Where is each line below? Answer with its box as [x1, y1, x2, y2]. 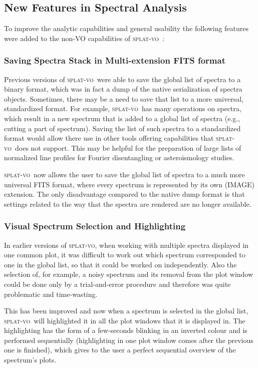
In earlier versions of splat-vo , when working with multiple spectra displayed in [4, 239, 248, 250]
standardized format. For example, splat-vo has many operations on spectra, [4, 103, 241, 114]
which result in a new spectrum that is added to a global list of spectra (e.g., [4, 113, 240, 123]
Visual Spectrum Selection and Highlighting [4, 220, 186, 232]
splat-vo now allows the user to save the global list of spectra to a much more [4, 169, 245, 179]
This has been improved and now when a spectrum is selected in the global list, [4, 305, 248, 316]
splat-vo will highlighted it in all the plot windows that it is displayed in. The [4, 315, 245, 325]
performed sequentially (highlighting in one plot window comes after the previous [4, 334, 253, 345]
